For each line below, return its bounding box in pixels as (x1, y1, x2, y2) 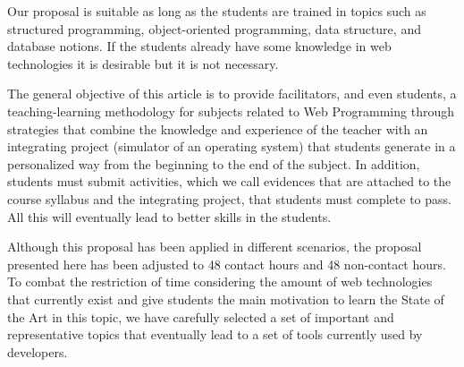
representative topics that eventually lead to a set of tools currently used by (7, 325, 423, 344)
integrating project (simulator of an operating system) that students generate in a (7, 137, 456, 156)
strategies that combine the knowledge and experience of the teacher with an (7, 119, 428, 138)
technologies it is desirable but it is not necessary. (7, 54, 279, 73)
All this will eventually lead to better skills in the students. (7, 207, 332, 226)
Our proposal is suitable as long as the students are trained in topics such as (7, 2, 426, 20)
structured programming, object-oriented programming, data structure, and (7, 19, 421, 38)
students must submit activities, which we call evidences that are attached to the (7, 172, 451, 191)
